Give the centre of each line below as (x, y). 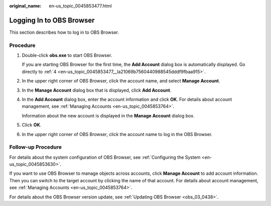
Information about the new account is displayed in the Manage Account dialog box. (108, 115)
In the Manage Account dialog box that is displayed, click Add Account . (97, 90)
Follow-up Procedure (36, 147)
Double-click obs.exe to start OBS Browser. (67, 55)
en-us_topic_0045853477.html (81, 6)
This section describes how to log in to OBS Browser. (64, 32)
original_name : (25, 6)
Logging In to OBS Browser (52, 20)
